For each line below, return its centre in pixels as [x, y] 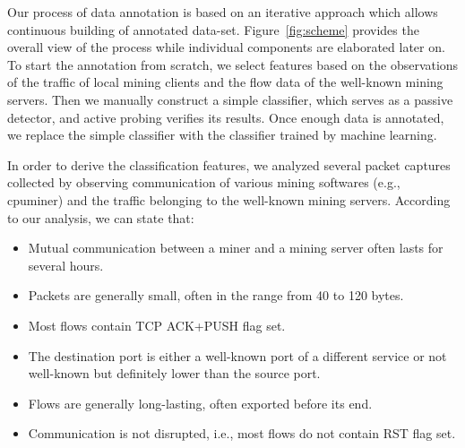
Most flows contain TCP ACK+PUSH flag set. [157, 325]
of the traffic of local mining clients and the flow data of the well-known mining [225, 82]
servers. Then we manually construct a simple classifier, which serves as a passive [230, 99]
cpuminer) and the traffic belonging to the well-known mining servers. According [229, 199]
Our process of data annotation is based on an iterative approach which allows [223, 12]
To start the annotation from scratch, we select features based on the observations [233, 64]
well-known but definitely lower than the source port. [174, 373]
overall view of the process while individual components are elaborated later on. [226, 47]
